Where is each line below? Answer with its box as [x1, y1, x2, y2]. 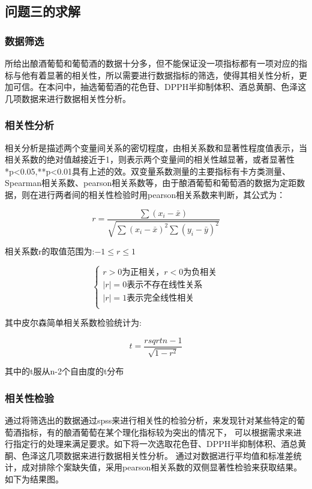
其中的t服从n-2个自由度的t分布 [5, 365, 124, 377]
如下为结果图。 [5, 473, 64, 485]
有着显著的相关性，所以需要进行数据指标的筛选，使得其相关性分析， [29, 68, 299, 81]
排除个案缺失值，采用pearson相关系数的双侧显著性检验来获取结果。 [38, 461, 302, 473]
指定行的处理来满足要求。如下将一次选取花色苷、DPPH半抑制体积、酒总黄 [13, 437, 307, 450]
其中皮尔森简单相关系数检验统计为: [5, 316, 142, 329]
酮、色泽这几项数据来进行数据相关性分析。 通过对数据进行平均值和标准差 [5, 449, 293, 461]
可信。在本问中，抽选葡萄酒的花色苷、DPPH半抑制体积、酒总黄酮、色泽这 [13, 80, 307, 93]
